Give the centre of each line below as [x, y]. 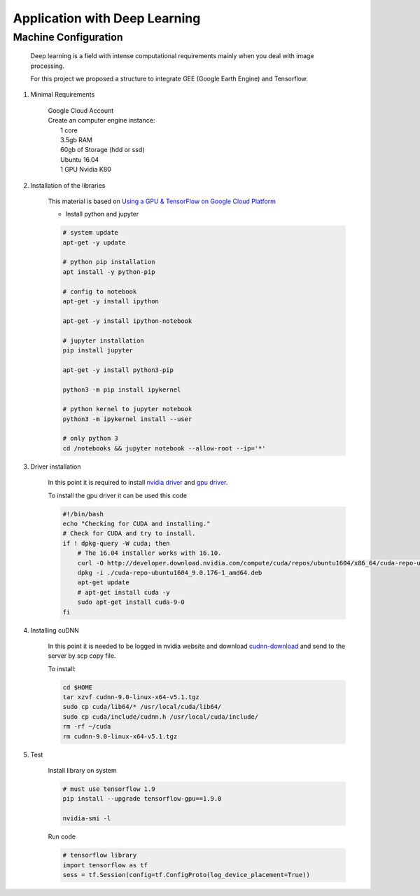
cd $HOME [78, 687]
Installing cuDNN [55, 630]
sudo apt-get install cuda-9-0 [131, 602]
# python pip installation [109, 262]
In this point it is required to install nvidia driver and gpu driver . [138, 483]
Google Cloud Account [81, 110]
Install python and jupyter [102, 214]
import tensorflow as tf [105, 865]
